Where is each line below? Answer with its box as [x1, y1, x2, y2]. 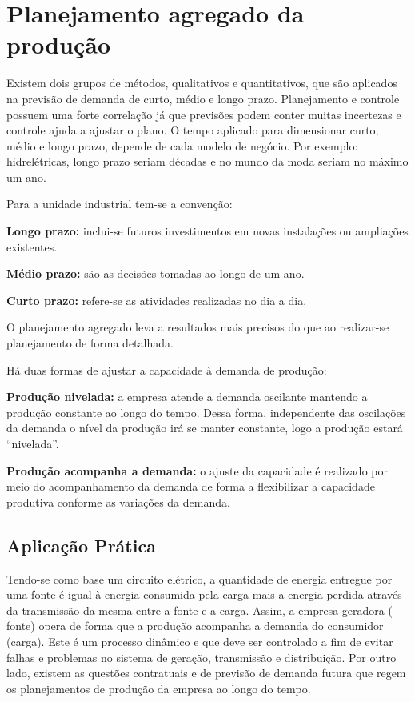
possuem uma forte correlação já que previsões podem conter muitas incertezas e [6, 106, 401, 122]
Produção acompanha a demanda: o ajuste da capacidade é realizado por [6, 462, 388, 479]
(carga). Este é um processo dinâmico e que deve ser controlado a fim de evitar [6, 632, 393, 649]
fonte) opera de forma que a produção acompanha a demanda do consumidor [6, 617, 384, 634]
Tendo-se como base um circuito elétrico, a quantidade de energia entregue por [6, 570, 393, 587]
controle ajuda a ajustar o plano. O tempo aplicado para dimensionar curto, [6, 122, 379, 138]
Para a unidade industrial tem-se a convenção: [6, 195, 233, 212]
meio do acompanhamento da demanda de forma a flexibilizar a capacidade [6, 478, 375, 495]
